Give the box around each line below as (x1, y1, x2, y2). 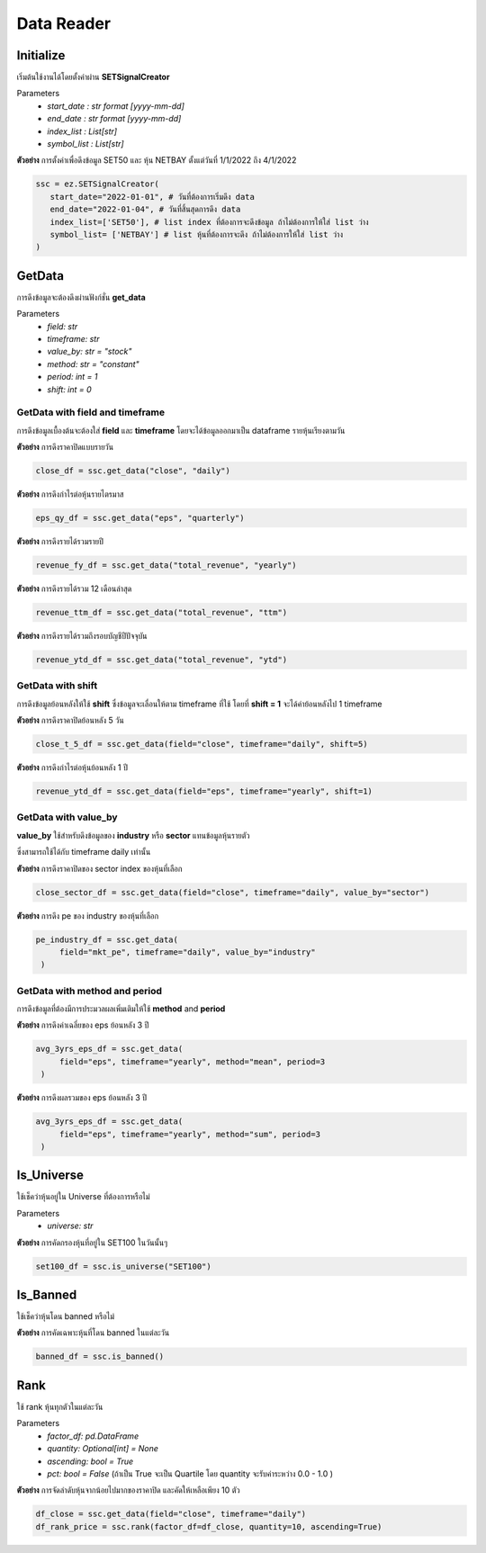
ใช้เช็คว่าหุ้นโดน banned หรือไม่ (16, 1311, 115, 1322)
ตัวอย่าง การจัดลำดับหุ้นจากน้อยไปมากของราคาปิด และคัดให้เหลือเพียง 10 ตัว (16, 1485, 240, 1495)
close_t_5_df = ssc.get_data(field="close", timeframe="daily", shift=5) (35, 739, 368, 750)
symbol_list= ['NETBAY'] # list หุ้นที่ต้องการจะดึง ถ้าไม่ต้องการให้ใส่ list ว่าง (49, 229, 344, 239)
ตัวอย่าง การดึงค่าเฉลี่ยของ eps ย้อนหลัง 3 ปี (16, 1019, 149, 1030)
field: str (47, 320, 78, 332)
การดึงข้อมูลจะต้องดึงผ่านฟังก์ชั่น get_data (16, 292, 146, 302)
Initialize (16, 48, 66, 63)
